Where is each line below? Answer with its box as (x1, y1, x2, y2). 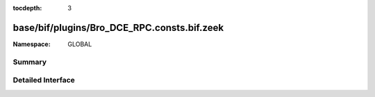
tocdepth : (12, 4, 42, 12)
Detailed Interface (12, 76, 76, 85)
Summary (12, 57, 47, 67)
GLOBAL (67, 40, 92, 48)
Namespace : (12, 40, 51, 48)
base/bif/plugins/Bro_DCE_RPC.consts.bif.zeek (12, 21, 224, 34)
